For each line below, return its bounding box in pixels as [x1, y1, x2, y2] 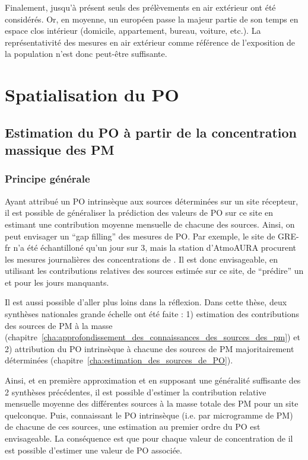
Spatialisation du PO [5, 82, 179, 107]
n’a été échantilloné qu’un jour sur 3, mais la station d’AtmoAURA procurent [13, 241, 297, 254]
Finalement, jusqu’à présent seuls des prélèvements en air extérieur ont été [5, 1, 276, 13]
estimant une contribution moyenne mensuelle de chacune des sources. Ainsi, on [5, 218, 295, 230]
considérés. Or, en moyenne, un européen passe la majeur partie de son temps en [5, 12, 299, 25]
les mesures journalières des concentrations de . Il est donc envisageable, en [5, 253, 278, 265]
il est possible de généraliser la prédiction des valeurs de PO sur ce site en [5, 206, 274, 219]
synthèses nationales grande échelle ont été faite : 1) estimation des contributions [5, 308, 300, 320]
